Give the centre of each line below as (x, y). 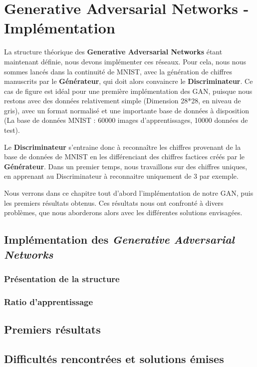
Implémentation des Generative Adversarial (119, 239)
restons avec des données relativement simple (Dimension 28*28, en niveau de (123, 101)
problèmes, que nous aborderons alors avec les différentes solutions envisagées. (123, 212)
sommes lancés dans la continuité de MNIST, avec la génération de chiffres (118, 71)
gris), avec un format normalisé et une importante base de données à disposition (127, 110)
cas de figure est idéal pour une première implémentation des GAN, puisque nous (128, 91)
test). (12, 130)
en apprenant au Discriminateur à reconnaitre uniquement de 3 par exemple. (121, 176)
